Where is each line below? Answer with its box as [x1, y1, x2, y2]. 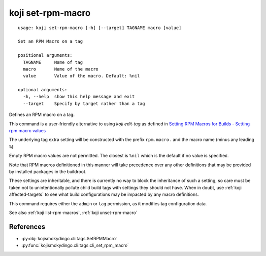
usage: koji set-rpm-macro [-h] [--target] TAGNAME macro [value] [18, 25, 182, 31]
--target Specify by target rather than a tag [23, 101, 145, 106]
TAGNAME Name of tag [23, 59, 83, 65]
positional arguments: [18, 52, 73, 58]
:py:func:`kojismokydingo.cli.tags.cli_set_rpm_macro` [21, 242, 129, 249]
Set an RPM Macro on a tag [18, 38, 83, 44]
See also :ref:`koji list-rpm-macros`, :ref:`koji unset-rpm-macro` [9, 210, 137, 216]
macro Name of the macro [23, 66, 99, 72]
